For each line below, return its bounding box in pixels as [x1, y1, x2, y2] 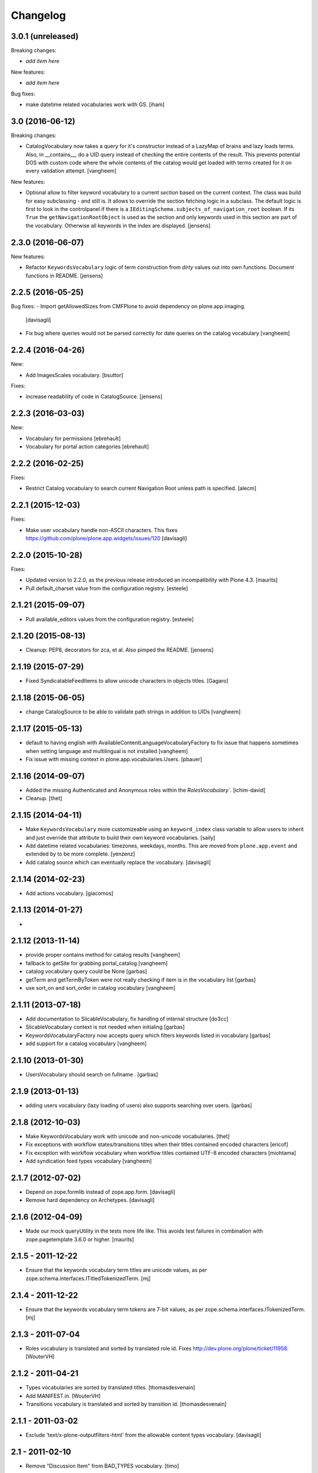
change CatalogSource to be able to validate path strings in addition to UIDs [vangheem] [25, 708, 241, 715]
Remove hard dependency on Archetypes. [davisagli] [25, 1197, 155, 1204]
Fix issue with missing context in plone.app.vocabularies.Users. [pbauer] [25, 755, 203, 762]
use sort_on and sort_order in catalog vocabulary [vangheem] [25, 985, 176, 991]
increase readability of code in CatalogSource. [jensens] [25, 393, 163, 400]
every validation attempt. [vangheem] [25, 167, 117, 174]
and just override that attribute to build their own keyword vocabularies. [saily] [25, 834, 216, 841]
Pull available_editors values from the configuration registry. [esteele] [25, 616, 194, 623]
